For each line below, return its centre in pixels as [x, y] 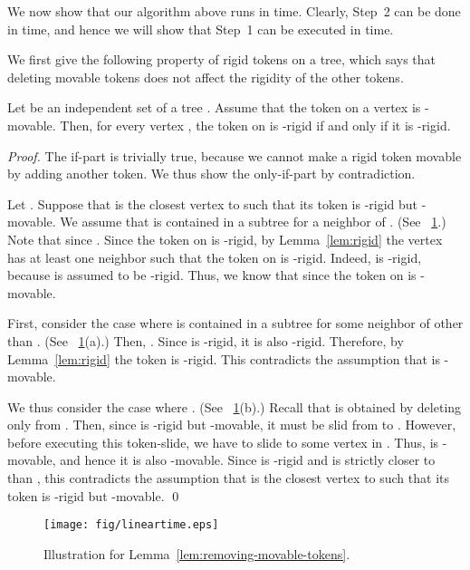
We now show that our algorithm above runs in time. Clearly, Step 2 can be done [234, 11]
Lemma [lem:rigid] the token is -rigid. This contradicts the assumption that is [224, 358]
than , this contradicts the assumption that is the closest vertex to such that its [229, 478]
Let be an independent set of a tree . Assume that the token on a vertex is [214, 107]
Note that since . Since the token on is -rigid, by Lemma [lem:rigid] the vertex [225, 239]
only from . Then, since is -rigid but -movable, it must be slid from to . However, [232, 425]
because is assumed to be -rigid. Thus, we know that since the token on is [212, 275]
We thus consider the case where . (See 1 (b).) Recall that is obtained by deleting [235, 406]
